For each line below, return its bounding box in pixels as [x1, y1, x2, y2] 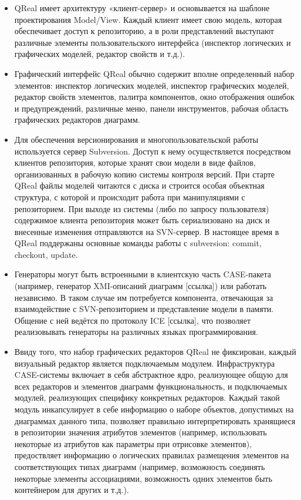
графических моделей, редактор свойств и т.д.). [14, 48, 185, 60]
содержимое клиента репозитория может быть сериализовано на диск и [14, 214, 270, 226]
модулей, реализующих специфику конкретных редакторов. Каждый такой [14, 391, 280, 404]
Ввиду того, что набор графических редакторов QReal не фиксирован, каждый [14, 345, 296, 358]
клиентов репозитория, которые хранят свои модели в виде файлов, [14, 156, 256, 169]
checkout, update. [14, 248, 78, 260]
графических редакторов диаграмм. [14, 113, 140, 126]
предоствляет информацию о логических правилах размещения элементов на [14, 449, 289, 461]
